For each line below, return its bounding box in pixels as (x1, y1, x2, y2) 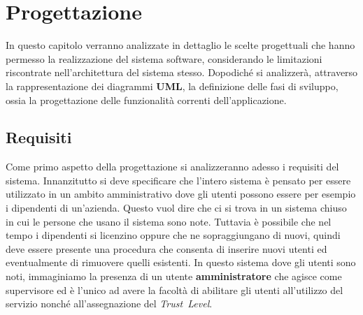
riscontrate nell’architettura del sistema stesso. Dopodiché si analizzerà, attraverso (6, 65, 358, 80)
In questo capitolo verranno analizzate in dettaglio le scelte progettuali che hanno (6, 38, 355, 52)
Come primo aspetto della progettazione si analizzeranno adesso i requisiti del (6, 159, 339, 174)
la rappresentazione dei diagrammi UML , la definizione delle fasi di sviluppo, (6, 78, 339, 93)
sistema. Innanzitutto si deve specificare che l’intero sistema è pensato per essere (6, 173, 351, 187)
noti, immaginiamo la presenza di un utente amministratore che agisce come (6, 269, 342, 284)
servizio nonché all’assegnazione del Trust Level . (6, 296, 213, 311)
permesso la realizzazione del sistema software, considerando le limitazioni (6, 51, 322, 66)
